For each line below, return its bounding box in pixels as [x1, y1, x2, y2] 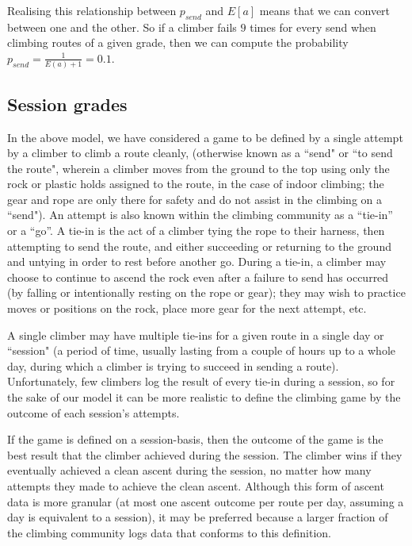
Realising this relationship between [7, 2, 177, 18]
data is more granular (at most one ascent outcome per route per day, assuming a [7, 493, 404, 509]
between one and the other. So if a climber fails [7, 18, 237, 35]
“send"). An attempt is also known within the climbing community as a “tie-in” [7, 206, 393, 223]
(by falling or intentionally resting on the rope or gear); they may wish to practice [7, 284, 406, 301]
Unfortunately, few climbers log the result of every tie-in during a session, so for [7, 373, 395, 390]
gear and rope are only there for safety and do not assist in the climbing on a [7, 190, 383, 207]
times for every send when [250, 18, 376, 35]
